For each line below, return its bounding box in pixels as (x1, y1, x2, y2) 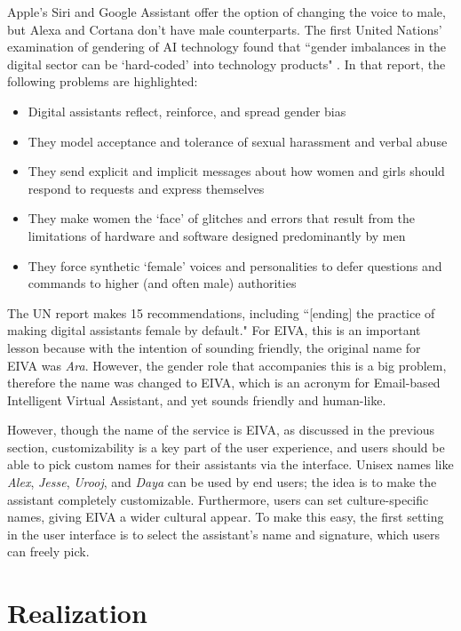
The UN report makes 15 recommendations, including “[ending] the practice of (7, 303, 435, 322)
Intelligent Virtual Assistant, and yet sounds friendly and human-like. (7, 390, 386, 409)
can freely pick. (7, 542, 90, 561)
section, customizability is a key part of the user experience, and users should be (7, 437, 445, 456)
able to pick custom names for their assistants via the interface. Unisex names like (7, 455, 454, 474)
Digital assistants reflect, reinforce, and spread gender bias (28, 101, 346, 120)
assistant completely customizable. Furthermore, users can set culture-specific (7, 490, 429, 508)
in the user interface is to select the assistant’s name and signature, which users (7, 524, 440, 543)
